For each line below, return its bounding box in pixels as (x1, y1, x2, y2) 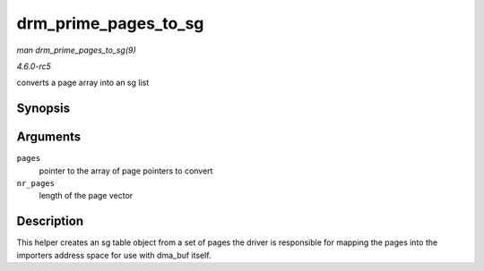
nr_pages (16, 179, 56, 189)
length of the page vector (39, 191, 134, 201)
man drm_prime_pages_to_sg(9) (16, 45, 136, 55)
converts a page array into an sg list (16, 77, 150, 89)
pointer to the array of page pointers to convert (39, 165, 213, 176)
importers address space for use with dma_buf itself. (16, 250, 212, 260)
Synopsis (16, 101, 71, 116)
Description (16, 214, 84, 229)
